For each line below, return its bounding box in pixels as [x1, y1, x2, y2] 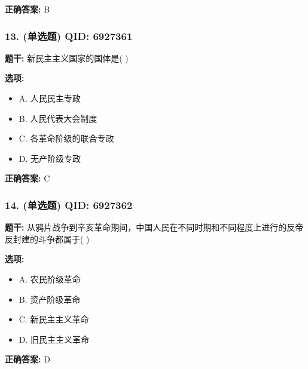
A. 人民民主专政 [19, 92, 81, 104]
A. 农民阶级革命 [19, 272, 81, 285]
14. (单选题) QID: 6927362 [5, 197, 133, 212]
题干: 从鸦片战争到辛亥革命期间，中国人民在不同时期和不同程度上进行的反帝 [5, 221, 304, 233]
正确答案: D [5, 353, 50, 365]
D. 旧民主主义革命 [19, 333, 90, 345]
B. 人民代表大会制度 [19, 112, 97, 124]
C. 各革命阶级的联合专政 [19, 132, 114, 144]
